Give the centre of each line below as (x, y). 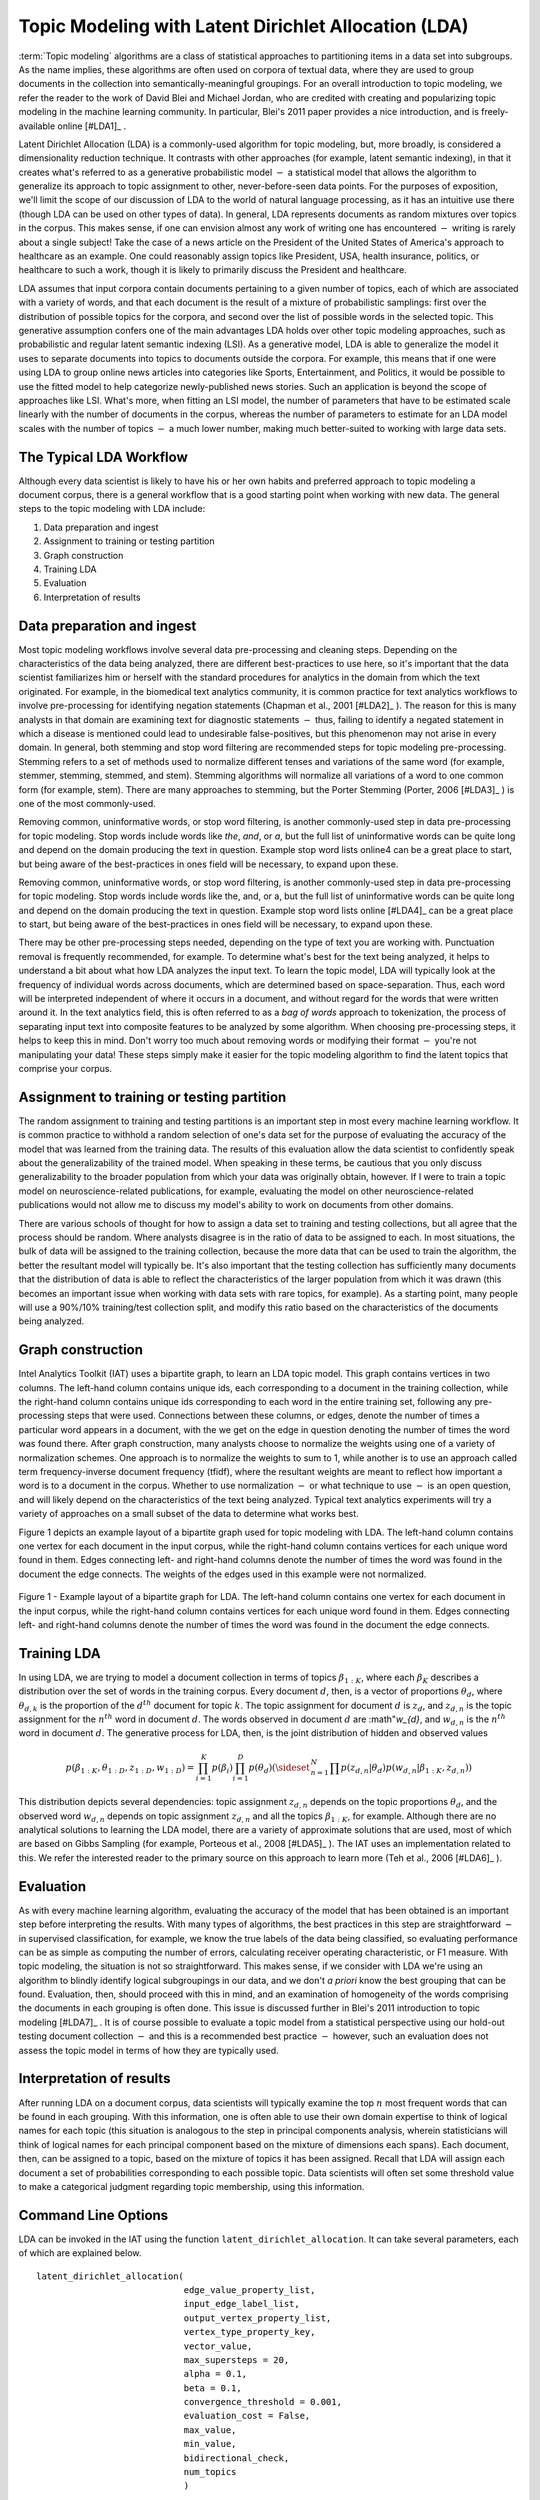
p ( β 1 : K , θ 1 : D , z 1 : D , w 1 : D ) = (130, 1768)
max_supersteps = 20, (236, 2359)
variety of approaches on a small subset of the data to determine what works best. (188, 1514)
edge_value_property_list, (249, 2289)
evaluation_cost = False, (247, 2416)
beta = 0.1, (212, 2388)
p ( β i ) (222, 1768)
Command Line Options (93, 2215)
